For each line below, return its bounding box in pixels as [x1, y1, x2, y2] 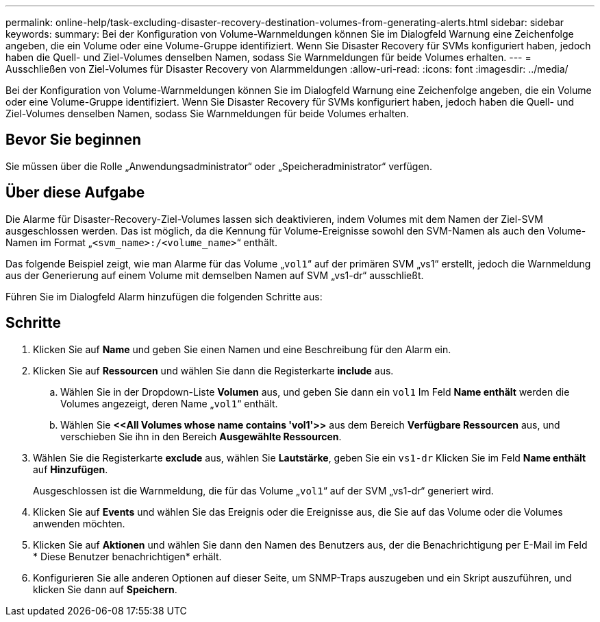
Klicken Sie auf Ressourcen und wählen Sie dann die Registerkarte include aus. [33, 364, 394, 376]
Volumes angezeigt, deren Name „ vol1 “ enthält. [60, 397, 278, 409]
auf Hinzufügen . [33, 463, 108, 475]
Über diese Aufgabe [5, 184, 145, 202]
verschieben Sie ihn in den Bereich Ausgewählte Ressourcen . [60, 430, 342, 442]
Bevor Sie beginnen [5, 131, 142, 149]
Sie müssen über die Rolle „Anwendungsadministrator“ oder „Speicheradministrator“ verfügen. [5, 160, 432, 172]
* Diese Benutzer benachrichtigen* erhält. [33, 550, 222, 562]
